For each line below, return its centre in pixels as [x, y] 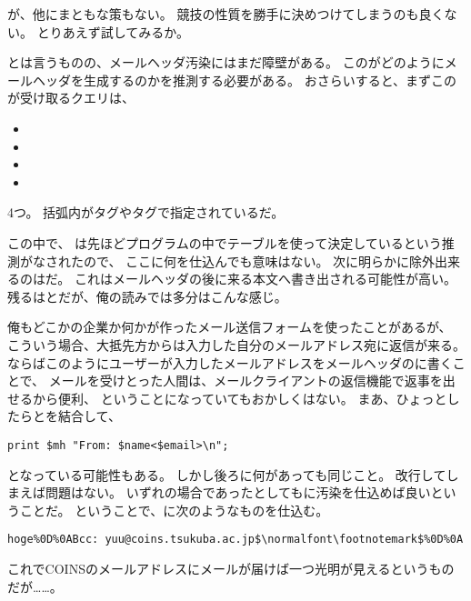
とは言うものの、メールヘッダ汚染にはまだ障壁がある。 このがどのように [226, 62]
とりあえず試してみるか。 [113, 31]
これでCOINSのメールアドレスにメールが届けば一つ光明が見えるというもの [231, 568]
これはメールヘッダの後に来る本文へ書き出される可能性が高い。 [265, 279]
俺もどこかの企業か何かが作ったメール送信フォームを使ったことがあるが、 [230, 327]
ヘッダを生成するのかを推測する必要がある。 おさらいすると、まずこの [245, 80]
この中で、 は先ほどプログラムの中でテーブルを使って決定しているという [225, 242]
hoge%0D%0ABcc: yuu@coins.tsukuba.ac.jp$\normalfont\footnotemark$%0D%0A [235, 540]
